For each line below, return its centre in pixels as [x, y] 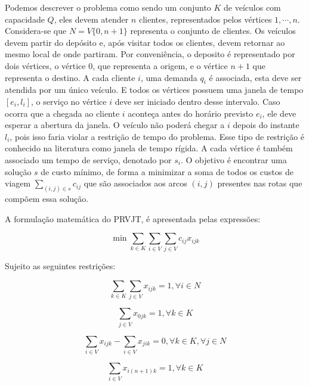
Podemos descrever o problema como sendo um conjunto [108, 7]
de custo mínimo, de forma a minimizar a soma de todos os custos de [167, 171]
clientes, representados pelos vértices [205, 19]
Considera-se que [36, 31]
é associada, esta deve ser [255, 77]
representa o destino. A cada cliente [70, 77]
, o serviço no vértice [69, 101]
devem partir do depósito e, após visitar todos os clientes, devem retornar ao [145, 42]
